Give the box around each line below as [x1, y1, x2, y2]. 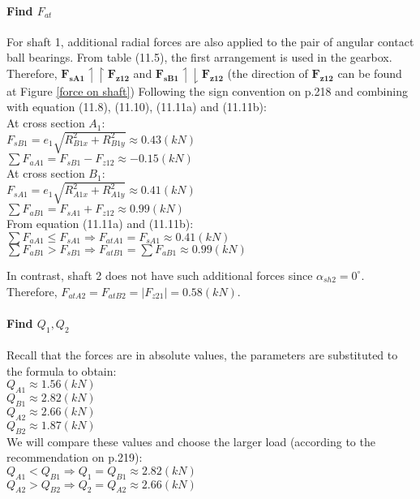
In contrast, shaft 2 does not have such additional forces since [6, 266, 313, 283]
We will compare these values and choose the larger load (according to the [6, 432, 375, 450]
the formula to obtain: [6, 362, 117, 379]
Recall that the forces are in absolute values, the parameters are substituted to [6, 346, 398, 363]
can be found [337, 64, 402, 81]
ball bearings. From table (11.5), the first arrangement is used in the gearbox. [6, 49, 392, 66]
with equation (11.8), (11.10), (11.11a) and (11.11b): [6, 98, 267, 115]
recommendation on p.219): [6, 449, 143, 466]
